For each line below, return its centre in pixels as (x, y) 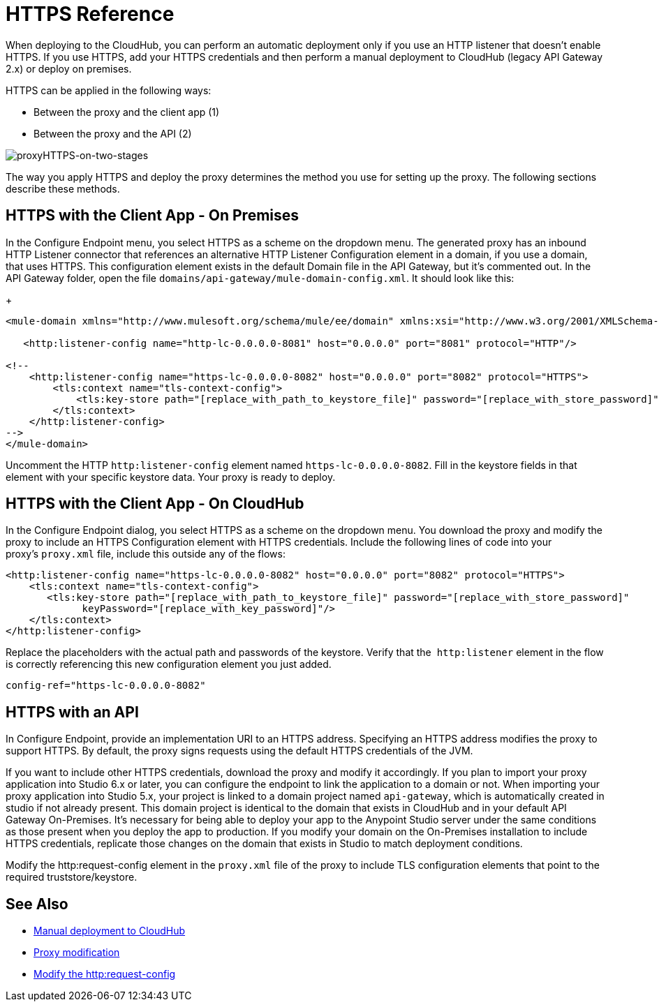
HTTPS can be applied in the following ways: (109, 90)
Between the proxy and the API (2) (113, 133)
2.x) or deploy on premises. (69, 68)
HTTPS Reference (90, 14)
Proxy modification (77, 953)
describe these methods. (63, 188)
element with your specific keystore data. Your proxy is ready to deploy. (171, 477)
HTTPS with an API (72, 712)
